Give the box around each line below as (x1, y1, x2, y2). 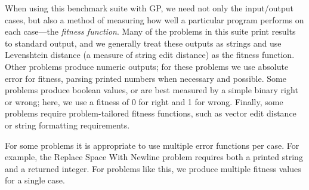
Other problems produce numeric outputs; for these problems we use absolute (5, 60, 289, 72)
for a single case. (5, 174, 65, 186)
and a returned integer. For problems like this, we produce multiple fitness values (5, 162, 301, 174)
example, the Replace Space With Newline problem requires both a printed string (5, 151, 303, 163)
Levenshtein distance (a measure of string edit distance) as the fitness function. (5, 48, 295, 61)
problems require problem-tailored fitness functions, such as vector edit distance (5, 107, 296, 119)
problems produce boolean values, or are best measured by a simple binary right (5, 84, 298, 96)
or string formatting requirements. (5, 118, 130, 131)
